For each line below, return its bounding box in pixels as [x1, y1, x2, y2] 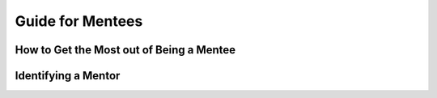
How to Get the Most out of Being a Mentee [15, 43, 236, 57]
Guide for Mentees [15, 12, 143, 30]
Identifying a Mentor [15, 69, 121, 83]
